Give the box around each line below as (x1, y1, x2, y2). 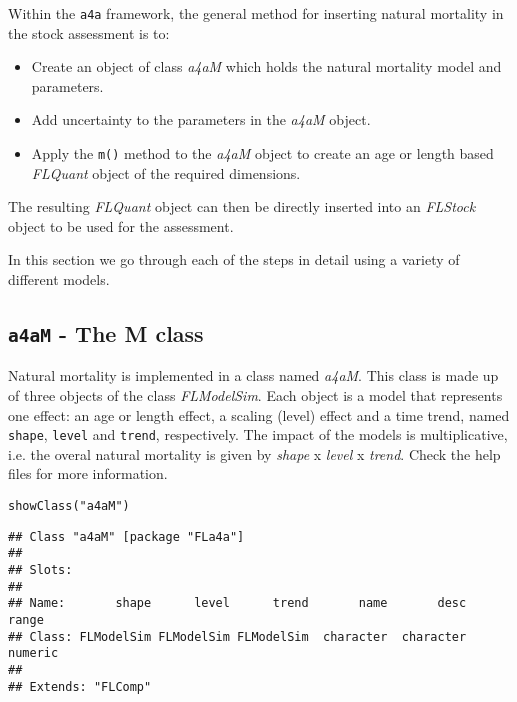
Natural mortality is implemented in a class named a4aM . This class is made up (8, 365, 499, 386)
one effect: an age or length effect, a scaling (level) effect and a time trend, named (8, 404, 510, 425)
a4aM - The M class (8, 318, 204, 349)
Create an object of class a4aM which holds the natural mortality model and (31, 56, 502, 77)
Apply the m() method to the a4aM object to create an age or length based (31, 143, 494, 164)
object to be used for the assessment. (8, 215, 234, 236)
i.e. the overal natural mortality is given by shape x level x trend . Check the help (8, 443, 501, 464)
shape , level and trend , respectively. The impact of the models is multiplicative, (8, 424, 508, 445)
